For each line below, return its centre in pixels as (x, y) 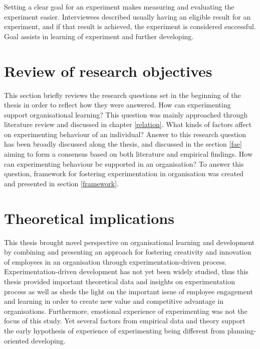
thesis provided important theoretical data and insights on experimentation (119, 281)
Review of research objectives (108, 71)
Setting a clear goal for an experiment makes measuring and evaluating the (119, 7)
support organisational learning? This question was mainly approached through (126, 114)
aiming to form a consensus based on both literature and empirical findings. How (128, 154)
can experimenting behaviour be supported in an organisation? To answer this (124, 163)
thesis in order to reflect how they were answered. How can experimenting (117, 105)
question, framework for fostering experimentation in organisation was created (124, 173)
